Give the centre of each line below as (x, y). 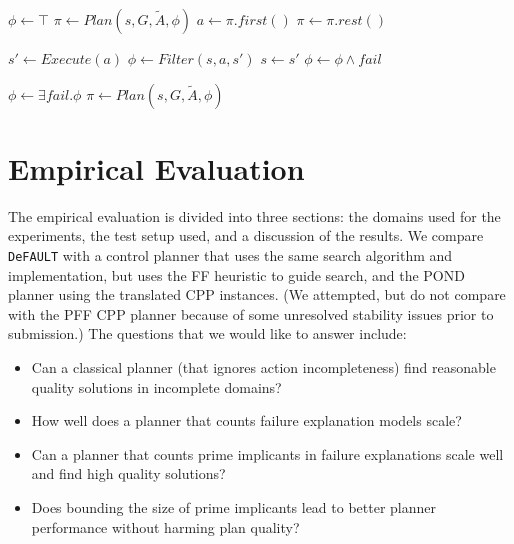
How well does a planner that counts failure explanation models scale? (246, 420)
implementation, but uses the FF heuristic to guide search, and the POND (236, 274)
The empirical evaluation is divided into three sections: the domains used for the (254, 215)
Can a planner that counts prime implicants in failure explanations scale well (267, 453)
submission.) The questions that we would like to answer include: (207, 333)
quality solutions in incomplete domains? (156, 386)
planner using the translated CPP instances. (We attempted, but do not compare (257, 294)
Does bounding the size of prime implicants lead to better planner (234, 506)
